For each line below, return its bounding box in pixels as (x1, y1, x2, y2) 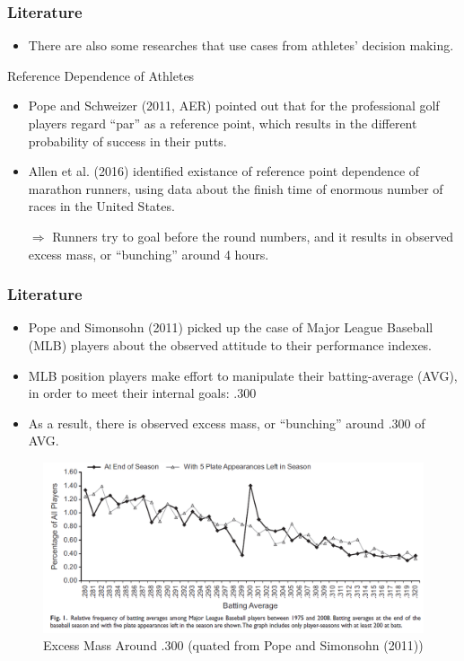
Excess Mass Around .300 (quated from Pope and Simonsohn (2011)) (43, 636, 424, 655)
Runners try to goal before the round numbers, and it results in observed (52, 226, 454, 245)
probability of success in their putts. (28, 131, 227, 150)
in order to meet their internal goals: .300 (28, 383, 257, 402)
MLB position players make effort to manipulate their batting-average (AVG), (28, 366, 458, 384)
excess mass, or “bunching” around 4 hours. (28, 244, 269, 263)
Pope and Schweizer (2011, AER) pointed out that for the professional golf (28, 96, 440, 115)
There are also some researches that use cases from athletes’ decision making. (28, 36, 454, 55)
